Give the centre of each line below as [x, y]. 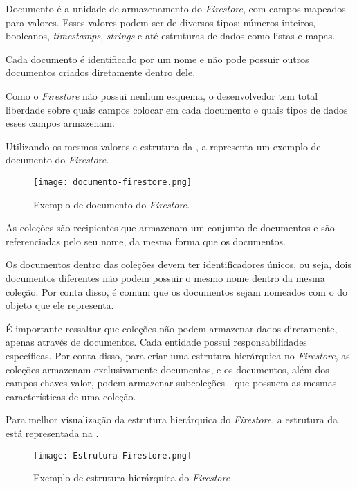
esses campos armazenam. [60, 123]
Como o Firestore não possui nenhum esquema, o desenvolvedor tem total [162, 95]
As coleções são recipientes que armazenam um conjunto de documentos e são [170, 228]
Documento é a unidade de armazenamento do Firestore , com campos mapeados [176, 8]
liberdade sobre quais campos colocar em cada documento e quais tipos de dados [177, 109]
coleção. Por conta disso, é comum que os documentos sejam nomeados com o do [177, 291]
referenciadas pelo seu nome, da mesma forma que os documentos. [146, 241]
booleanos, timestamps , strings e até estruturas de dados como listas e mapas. [171, 36]
